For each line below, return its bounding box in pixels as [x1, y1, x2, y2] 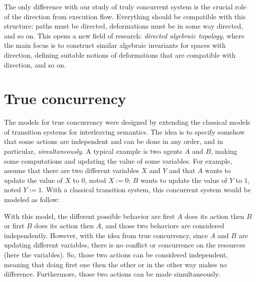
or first [4, 220, 25, 231]
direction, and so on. [4, 59, 66, 70]
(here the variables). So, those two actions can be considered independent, [4, 249, 228, 259]
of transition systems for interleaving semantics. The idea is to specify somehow [4, 126, 245, 137]
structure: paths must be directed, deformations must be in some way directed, [4, 21, 243, 31]
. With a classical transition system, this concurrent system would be [42, 184, 251, 195]
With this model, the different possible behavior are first [4, 211, 175, 221]
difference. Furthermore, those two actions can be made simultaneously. [4, 269, 220, 279]
